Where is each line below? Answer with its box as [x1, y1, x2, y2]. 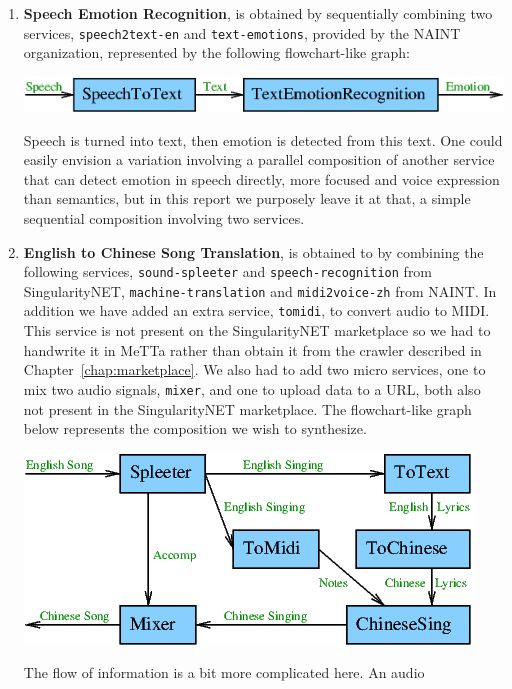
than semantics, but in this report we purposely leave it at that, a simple [23, 188, 471, 209]
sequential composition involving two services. [23, 207, 305, 228]
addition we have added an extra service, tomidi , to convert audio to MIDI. [23, 300, 490, 321]
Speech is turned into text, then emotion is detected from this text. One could [23, 129, 503, 150]
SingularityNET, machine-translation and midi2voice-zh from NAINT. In [23, 280, 497, 301]
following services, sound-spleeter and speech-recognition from [23, 261, 433, 282]
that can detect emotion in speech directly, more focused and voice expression [23, 168, 500, 189]
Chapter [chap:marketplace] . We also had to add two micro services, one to [23, 359, 486, 380]
